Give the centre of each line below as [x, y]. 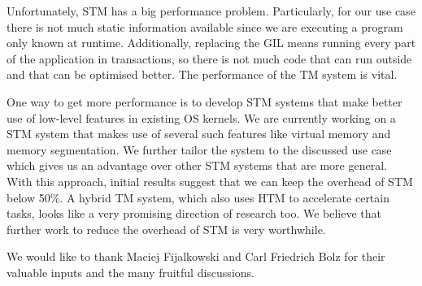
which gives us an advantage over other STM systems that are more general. [197, 165]
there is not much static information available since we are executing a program [205, 26]
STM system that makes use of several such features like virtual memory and [199, 134]
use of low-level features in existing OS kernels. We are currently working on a [201, 117]
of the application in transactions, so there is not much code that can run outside [209, 58]
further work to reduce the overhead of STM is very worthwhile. [166, 229]
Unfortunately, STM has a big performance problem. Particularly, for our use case [211, 11]
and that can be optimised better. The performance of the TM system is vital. [202, 74]
